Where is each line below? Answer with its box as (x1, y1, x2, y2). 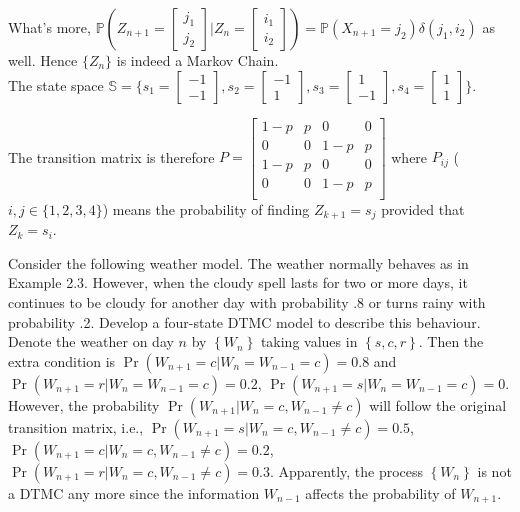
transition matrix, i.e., (8, 416, 144, 437)
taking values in (260, 331, 358, 352)
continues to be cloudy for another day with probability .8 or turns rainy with (8, 291, 486, 312)
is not (477, 460, 512, 481)
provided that (381, 198, 465, 219)
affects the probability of (305, 482, 456, 503)
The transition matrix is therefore (8, 146, 215, 167)
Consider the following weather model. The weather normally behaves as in (8, 252, 469, 273)
